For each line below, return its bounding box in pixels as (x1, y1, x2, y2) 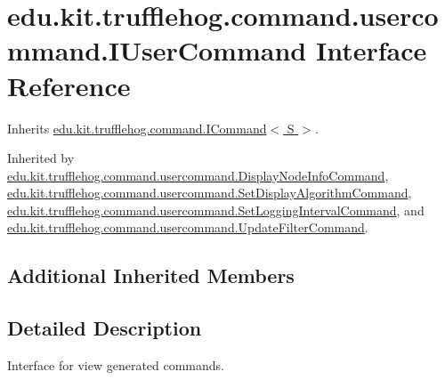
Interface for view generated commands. (7, 356, 225, 375)
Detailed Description (7, 314, 202, 342)
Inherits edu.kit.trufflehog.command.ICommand (7, 118, 267, 137)
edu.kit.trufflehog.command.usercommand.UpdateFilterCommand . (7, 218, 368, 237)
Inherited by (7, 149, 75, 167)
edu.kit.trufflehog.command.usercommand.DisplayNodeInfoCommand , (7, 166, 389, 184)
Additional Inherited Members (7, 262, 295, 289)
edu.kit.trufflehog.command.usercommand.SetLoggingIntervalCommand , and (7, 200, 425, 219)
